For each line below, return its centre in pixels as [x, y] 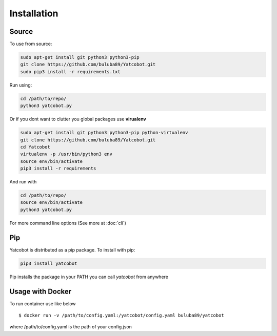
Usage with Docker [41, 291]
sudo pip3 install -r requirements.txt [70, 71]
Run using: [21, 85]
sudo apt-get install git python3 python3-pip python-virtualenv [104, 133]
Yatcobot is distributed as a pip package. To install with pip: [72, 250]
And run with [23, 182]
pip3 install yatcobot [49, 263]
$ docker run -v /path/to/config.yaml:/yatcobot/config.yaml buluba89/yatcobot [121, 316]
